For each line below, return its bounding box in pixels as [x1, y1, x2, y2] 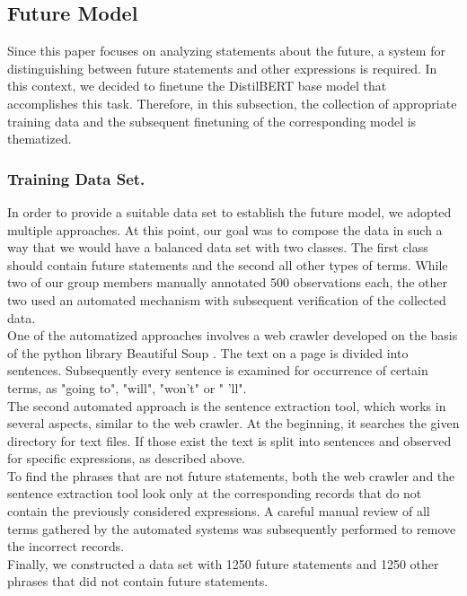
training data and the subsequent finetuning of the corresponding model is [7, 111, 417, 130]
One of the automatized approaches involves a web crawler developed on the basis [7, 326, 458, 345]
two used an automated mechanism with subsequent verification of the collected [7, 290, 446, 309]
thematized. [7, 129, 72, 148]
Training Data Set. [7, 167, 145, 189]
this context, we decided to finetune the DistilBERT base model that [7, 76, 387, 95]
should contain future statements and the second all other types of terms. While [7, 255, 448, 274]
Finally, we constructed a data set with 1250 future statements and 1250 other [7, 554, 439, 573]
